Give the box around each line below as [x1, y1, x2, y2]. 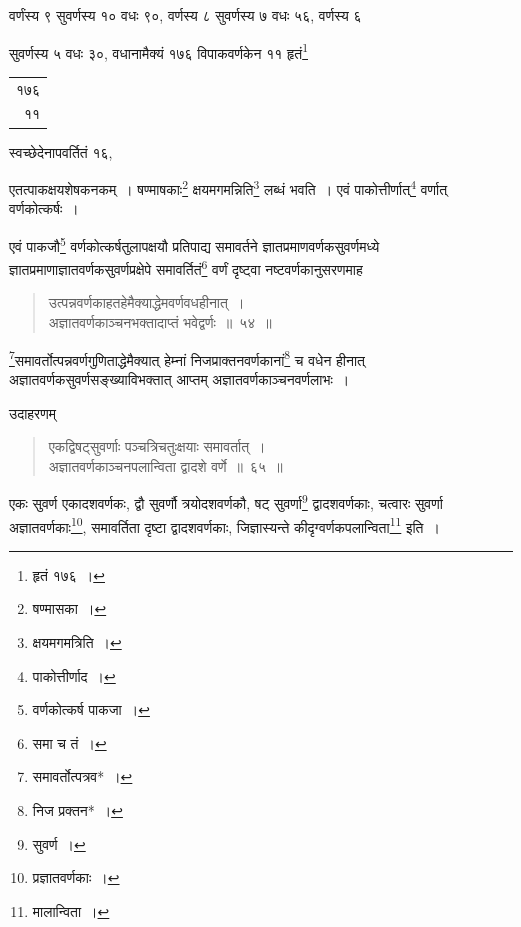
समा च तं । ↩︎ [32, 732, 107, 753]
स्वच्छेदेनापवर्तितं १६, [9, 141, 113, 162]
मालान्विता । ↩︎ [32, 900, 110, 921]
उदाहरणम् [9, 402, 56, 423]
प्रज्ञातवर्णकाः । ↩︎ [32, 867, 120, 888]
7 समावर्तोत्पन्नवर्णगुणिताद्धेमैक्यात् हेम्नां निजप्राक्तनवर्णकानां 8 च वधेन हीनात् [9, 346, 365, 370]
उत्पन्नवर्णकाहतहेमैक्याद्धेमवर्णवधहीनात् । [48, 292, 245, 313]
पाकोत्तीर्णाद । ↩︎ [32, 665, 116, 686]
